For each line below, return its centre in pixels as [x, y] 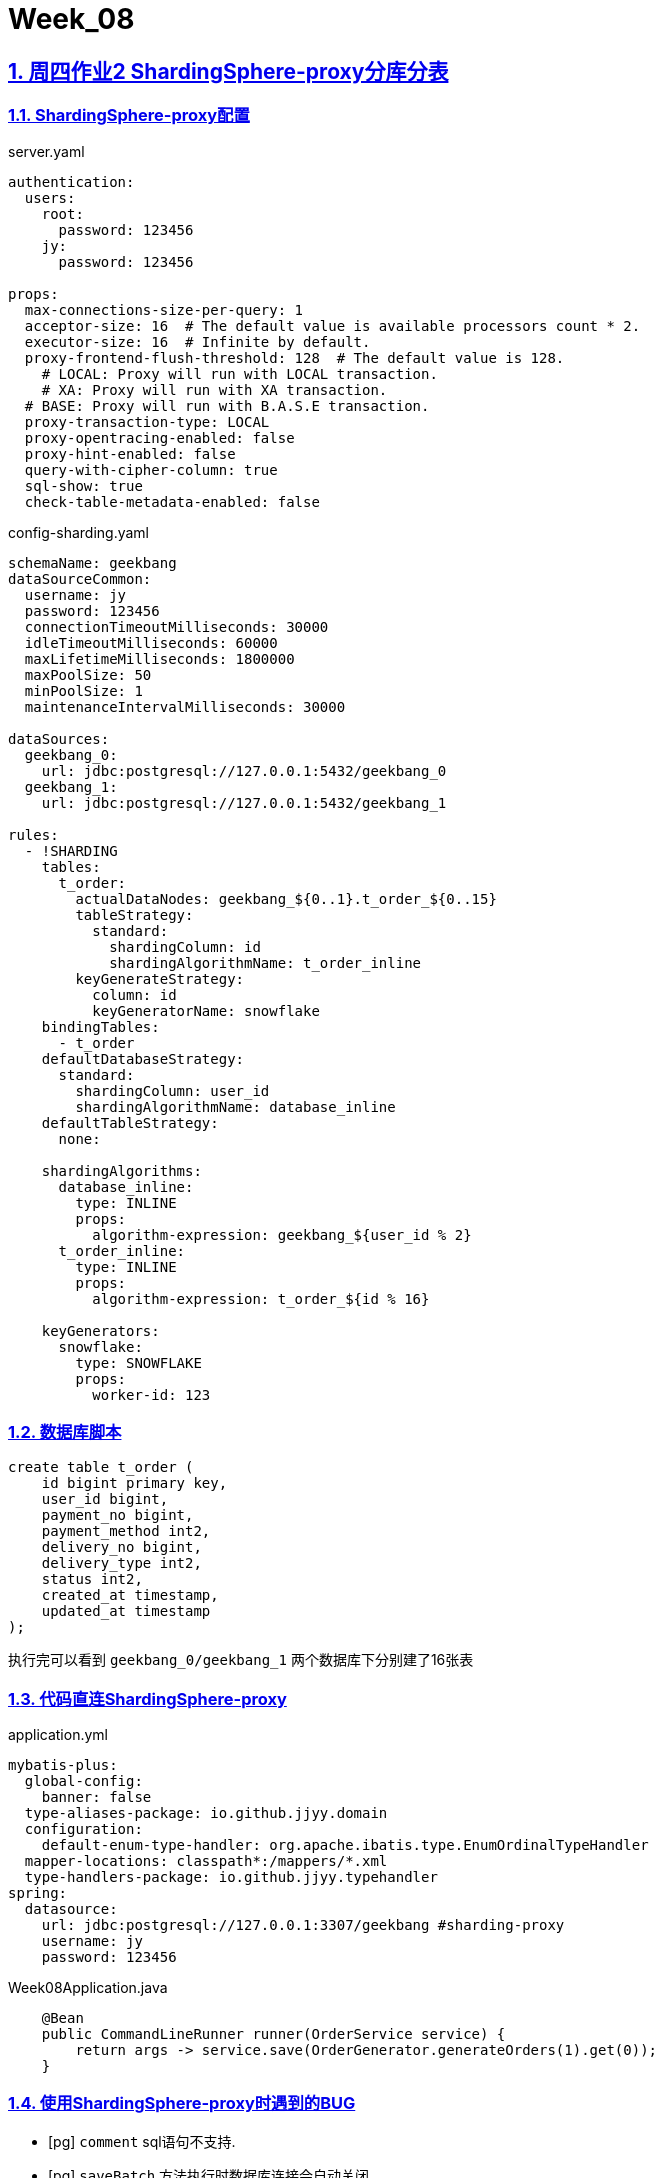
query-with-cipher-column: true [151, 469]
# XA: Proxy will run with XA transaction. [214, 389]
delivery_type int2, [121, 1563]
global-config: [83, 1781]
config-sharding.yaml [78, 532]
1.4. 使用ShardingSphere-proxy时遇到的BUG [182, 2103]
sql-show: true [83, 485]
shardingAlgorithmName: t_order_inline [265, 962]
